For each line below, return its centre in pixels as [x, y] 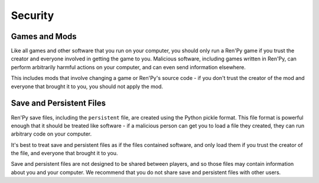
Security [32, 15]
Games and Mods [44, 36]
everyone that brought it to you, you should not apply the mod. [87, 86]
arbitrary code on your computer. [51, 134]
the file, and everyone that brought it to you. [64, 153]
